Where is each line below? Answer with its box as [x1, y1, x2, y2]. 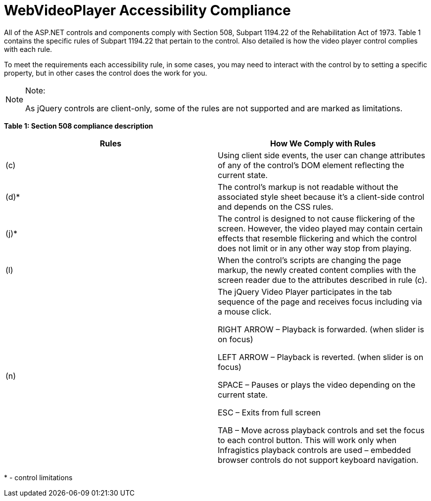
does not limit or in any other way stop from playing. [218, 243, 412, 253]
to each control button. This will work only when [218, 435, 397, 445]
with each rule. [4, 45, 52, 53]
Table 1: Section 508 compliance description [4, 121, 153, 130]
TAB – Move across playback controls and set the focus [218, 425, 425, 435]
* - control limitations [4, 473, 73, 482]
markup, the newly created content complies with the [218, 265, 416, 275]
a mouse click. [218, 306, 272, 317]
